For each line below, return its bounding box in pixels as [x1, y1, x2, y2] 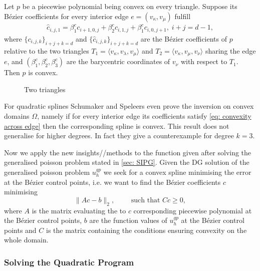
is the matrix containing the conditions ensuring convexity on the [46, 224, 247, 235]
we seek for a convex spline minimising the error [103, 166, 251, 177]
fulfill [174, 11, 191, 21]
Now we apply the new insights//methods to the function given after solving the [4, 147, 251, 157]
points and [4, 224, 37, 235]
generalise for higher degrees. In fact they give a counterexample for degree [4, 130, 234, 141]
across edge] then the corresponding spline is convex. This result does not [4, 120, 229, 131]
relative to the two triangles [4, 45, 89, 56]
